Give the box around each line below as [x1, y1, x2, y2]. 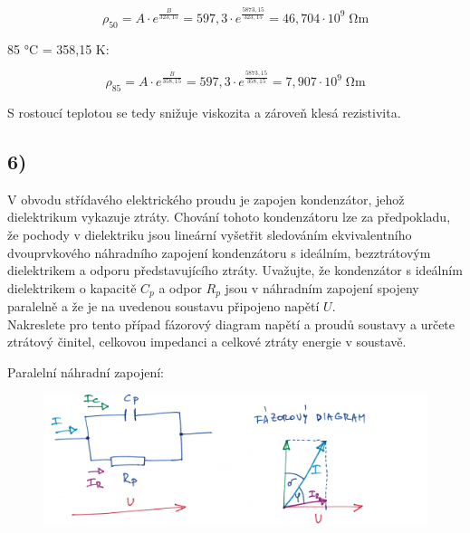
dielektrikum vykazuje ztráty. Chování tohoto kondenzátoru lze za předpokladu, [7, 207, 451, 226]
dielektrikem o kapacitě [7, 278, 137, 297]
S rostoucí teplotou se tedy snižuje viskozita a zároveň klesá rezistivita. [7, 102, 401, 121]
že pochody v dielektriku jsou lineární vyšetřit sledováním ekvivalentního [7, 224, 412, 243]
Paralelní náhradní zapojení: [7, 362, 164, 381]
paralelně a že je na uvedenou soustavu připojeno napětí [7, 297, 320, 316]
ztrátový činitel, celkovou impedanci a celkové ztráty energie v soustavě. [7, 332, 407, 351]
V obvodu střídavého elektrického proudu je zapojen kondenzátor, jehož [7, 189, 405, 208]
